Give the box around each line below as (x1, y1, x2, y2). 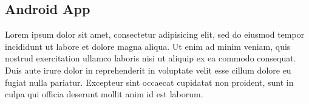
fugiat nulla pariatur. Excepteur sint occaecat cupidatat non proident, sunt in (5, 75, 294, 88)
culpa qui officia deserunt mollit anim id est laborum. (5, 88, 203, 100)
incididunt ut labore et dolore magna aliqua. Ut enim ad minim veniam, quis (5, 40, 291, 52)
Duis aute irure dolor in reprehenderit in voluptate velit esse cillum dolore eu (5, 63, 291, 76)
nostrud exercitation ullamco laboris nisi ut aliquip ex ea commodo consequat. (5, 52, 296, 64)
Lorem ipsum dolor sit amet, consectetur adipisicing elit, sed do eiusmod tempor (5, 28, 305, 41)
